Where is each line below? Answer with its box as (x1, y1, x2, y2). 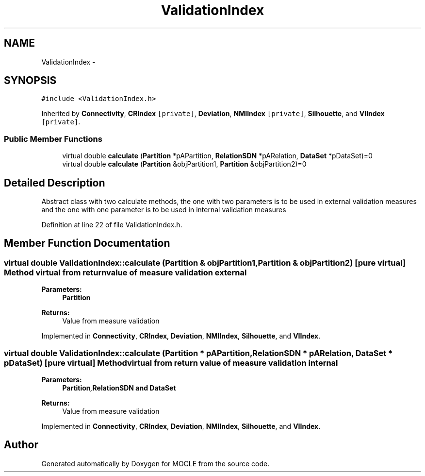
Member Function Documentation (4, 237, 170, 250)
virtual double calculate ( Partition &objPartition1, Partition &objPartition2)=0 (62, 160, 307, 169)
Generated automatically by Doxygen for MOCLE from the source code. (41, 459, 270, 468)
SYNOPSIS (4, 74, 57, 87)
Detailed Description (4, 176, 105, 189)
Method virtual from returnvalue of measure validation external (4, 267, 247, 277)
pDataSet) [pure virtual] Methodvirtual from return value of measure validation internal (4, 357, 338, 368)
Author (4, 439, 38, 451)
